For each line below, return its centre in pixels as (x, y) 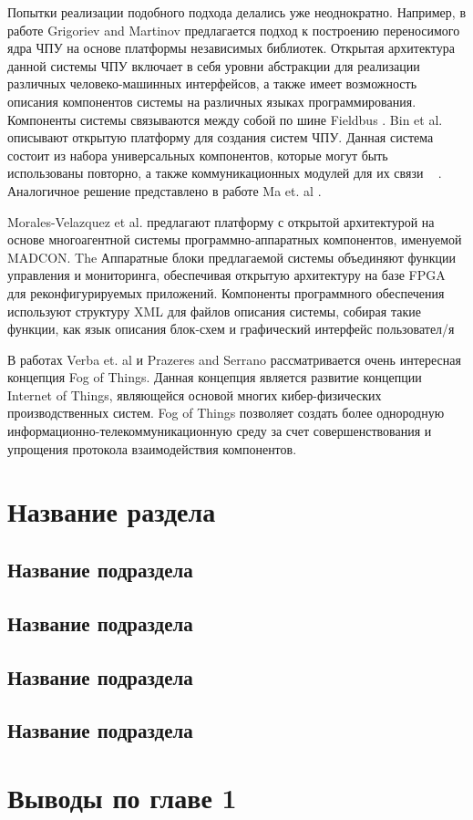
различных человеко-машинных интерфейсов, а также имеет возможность (212, 83)
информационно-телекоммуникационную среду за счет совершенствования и (220, 431)
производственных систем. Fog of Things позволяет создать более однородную (226, 413)
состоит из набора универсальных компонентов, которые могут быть (198, 155)
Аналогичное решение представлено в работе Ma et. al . (165, 190)
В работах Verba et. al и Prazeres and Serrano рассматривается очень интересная (234, 359)
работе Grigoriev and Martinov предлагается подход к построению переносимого (234, 30)
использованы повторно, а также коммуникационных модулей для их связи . (225, 173)
